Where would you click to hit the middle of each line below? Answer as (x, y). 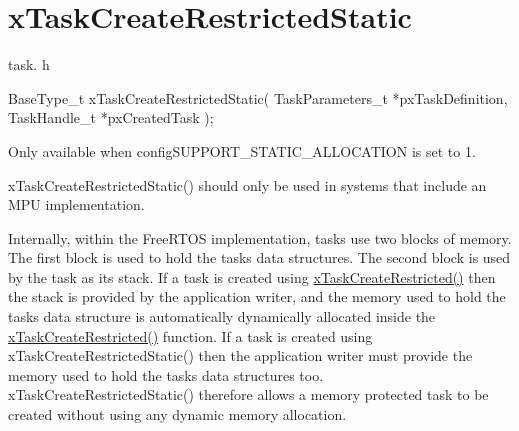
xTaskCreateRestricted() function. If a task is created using (190, 335)
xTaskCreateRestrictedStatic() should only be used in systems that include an (247, 184)
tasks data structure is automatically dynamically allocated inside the (222, 316)
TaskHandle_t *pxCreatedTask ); (111, 117)
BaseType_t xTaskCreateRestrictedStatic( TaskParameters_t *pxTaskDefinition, (258, 97)
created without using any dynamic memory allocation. (177, 414)
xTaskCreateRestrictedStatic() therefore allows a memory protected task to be (248, 394)
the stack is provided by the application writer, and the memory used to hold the (257, 296)
